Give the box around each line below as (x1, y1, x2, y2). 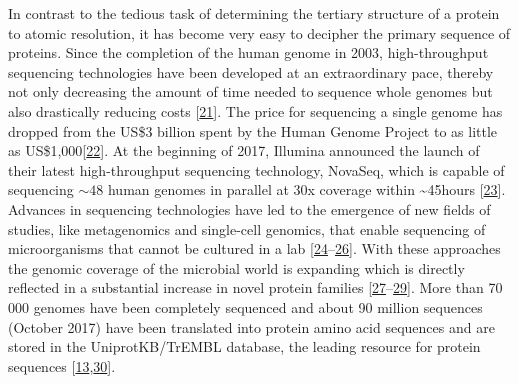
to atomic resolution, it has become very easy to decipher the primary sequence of (8, 22, 511, 43)
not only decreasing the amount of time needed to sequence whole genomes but (8, 81, 493, 102)
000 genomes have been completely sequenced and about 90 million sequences (8, 296, 483, 317)
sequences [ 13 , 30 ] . (8, 355, 116, 376)
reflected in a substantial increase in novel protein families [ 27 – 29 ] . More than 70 (8, 277, 503, 298)
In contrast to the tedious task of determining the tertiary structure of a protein (8, 3, 500, 23)
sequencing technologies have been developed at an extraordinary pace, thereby (8, 61, 494, 82)
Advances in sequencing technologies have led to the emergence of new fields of (8, 198, 491, 219)
